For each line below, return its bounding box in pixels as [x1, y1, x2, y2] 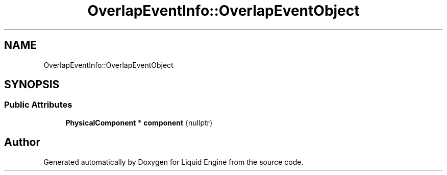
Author [4, 136, 40, 149]
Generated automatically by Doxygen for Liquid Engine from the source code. [43, 157, 304, 166]
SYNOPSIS [4, 78, 60, 91]
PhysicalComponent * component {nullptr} [65, 118, 213, 127]
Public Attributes [4, 99, 72, 110]
